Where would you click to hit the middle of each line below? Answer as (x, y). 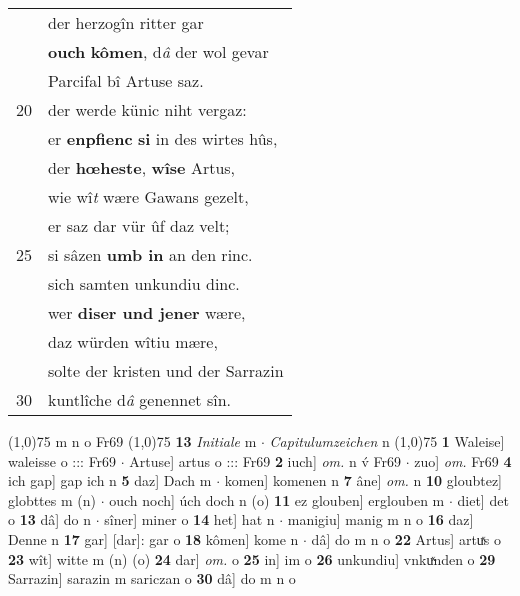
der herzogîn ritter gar (126, 22)
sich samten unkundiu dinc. (144, 283)
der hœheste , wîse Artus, (142, 167)
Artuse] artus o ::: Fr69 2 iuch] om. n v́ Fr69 (265, 460)
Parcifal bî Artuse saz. (126, 80)
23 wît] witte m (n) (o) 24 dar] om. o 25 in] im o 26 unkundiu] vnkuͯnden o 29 (252, 558)
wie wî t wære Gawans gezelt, (148, 196)
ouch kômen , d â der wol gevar (158, 51)
